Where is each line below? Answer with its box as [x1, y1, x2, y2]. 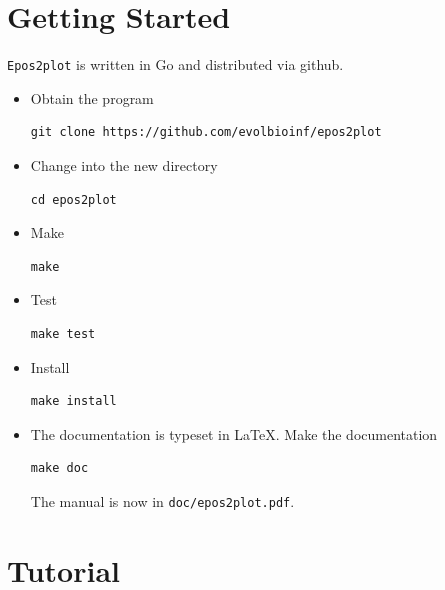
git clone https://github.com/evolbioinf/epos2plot [30, 125, 382, 140]
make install [30, 394, 117, 409]
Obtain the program [30, 87, 154, 108]
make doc [30, 461, 89, 476]
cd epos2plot [30, 192, 117, 207]
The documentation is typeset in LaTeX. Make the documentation [30, 423, 438, 444]
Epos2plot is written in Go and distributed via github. [7, 54, 344, 75]
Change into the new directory [30, 154, 218, 175]
